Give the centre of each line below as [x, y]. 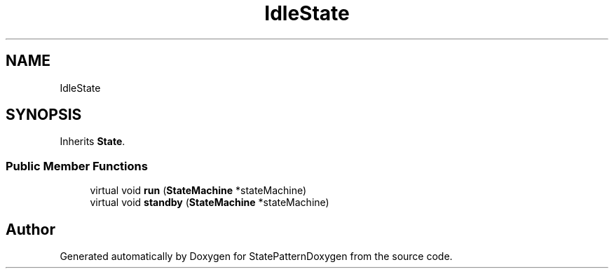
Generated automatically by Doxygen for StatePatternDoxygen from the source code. [256, 256]
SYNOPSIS [44, 115]
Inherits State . [93, 142]
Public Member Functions [77, 166]
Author [30, 229]
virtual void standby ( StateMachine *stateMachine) [210, 203]
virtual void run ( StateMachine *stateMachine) [198, 191]
